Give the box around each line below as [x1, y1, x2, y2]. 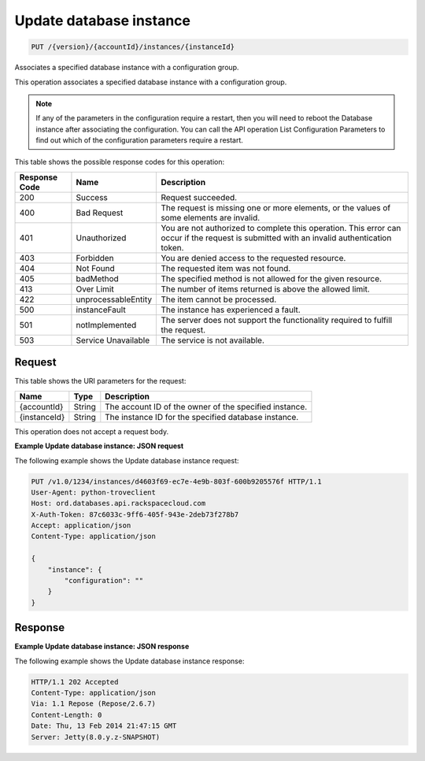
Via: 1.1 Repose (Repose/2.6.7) [31, 700, 157, 708]
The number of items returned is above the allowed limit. [161, 284, 370, 295]
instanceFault [76, 304, 126, 315]
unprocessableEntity [76, 294, 153, 305]
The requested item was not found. [161, 262, 291, 273]
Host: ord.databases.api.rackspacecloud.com [31, 499, 206, 508]
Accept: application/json [31, 521, 131, 530]
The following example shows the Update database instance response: [14, 656, 245, 666]
